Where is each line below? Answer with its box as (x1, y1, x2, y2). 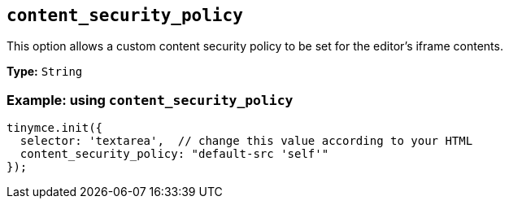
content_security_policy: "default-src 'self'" (20, 147, 329, 161)
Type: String (7, 64, 83, 79)
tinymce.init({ (7, 121, 103, 135)
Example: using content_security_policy (7, 91, 294, 108)
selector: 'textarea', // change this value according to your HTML (20, 134, 473, 148)
